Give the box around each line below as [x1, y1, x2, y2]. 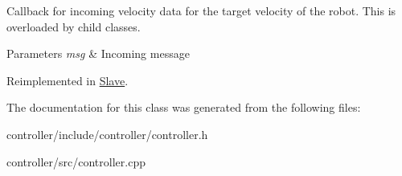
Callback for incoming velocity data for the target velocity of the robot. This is [6, 2, 396, 18]
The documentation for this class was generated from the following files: [6, 99, 361, 116]
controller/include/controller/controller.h [6, 125, 208, 142]
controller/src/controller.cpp [6, 153, 146, 170]
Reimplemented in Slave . [6, 72, 129, 88]
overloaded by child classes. [6, 18, 141, 35]
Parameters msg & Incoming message [6, 45, 190, 62]
